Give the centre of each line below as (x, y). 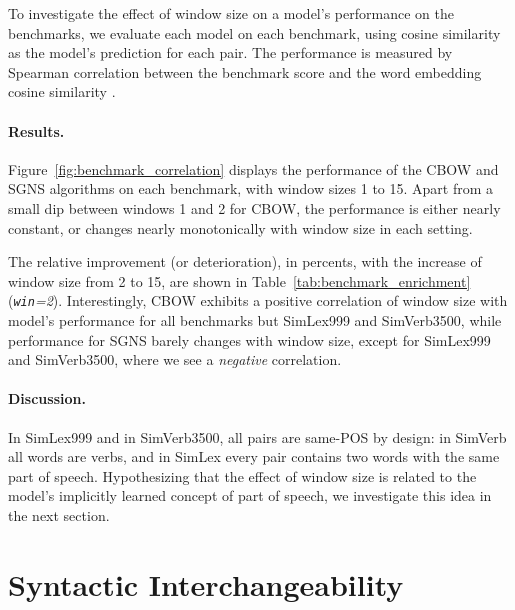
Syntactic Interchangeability (206, 583)
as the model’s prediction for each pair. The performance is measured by (230, 52)
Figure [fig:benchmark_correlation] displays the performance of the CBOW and (253, 168)
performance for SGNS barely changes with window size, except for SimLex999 (249, 339)
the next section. (59, 514)
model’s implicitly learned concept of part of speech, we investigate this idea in (250, 495)
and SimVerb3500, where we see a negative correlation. (175, 359)
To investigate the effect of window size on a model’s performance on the (231, 13)
